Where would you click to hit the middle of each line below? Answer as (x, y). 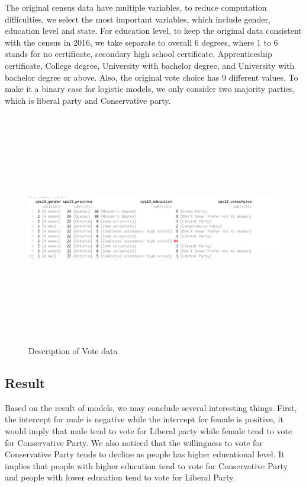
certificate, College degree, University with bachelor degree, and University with (150, 65)
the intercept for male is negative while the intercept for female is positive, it (144, 419)
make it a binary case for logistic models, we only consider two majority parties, (150, 89)
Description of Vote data (73, 350)
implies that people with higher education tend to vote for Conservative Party (146, 465)
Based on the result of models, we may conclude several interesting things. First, (151, 407)
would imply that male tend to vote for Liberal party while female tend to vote (149, 430)
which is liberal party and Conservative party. (88, 100)
